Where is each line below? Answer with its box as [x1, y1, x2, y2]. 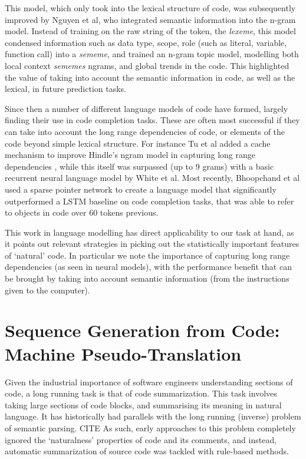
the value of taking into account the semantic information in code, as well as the [5, 71, 295, 83]
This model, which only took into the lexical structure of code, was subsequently [5, 2, 296, 14]
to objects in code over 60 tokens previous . [5, 206, 159, 219]
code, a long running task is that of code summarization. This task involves [5, 387, 277, 399]
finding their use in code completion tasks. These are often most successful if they [5, 114, 300, 126]
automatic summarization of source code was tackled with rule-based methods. [5, 445, 289, 457]
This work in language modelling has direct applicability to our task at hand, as [5, 226, 294, 238]
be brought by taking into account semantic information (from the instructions [5, 272, 289, 285]
